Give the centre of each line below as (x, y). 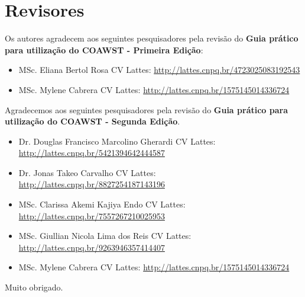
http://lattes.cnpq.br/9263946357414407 (92, 247)
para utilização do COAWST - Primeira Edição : (104, 49)
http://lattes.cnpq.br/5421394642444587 (92, 153)
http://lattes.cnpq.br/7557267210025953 (92, 215)
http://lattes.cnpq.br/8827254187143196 (92, 184)
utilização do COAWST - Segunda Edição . (93, 121)
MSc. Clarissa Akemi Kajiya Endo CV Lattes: (102, 204)
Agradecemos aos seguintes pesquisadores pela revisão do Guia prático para (146, 109)
